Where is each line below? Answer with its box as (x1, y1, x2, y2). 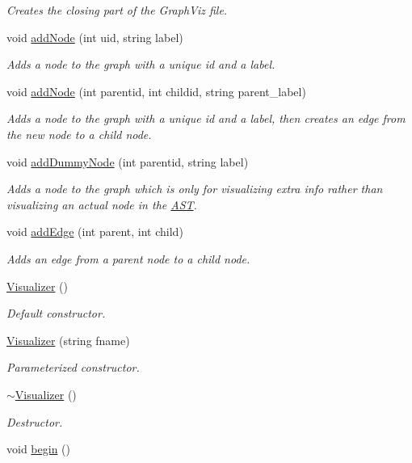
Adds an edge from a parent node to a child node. (6, 250, 250, 267)
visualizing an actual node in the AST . (6, 196, 197, 213)
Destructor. (6, 413, 63, 430)
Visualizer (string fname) (6, 331, 130, 348)
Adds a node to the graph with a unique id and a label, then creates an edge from (6, 110, 406, 127)
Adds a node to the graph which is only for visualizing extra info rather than (6, 180, 383, 197)
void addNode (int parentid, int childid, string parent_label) (6, 82, 306, 99)
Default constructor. (6, 305, 106, 322)
